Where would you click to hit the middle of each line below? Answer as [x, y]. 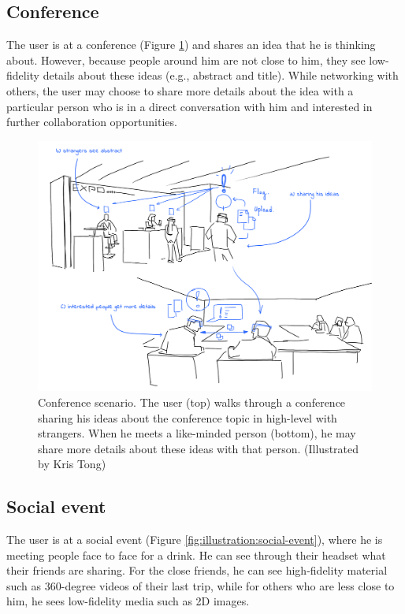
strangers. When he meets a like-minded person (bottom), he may [197, 433]
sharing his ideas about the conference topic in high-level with [188, 417]
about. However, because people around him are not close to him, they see [186, 60]
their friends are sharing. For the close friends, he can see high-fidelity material [197, 570]
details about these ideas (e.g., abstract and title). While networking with [221, 75]
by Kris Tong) [72, 464]
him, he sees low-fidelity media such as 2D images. [128, 601]
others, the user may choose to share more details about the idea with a [180, 90]
